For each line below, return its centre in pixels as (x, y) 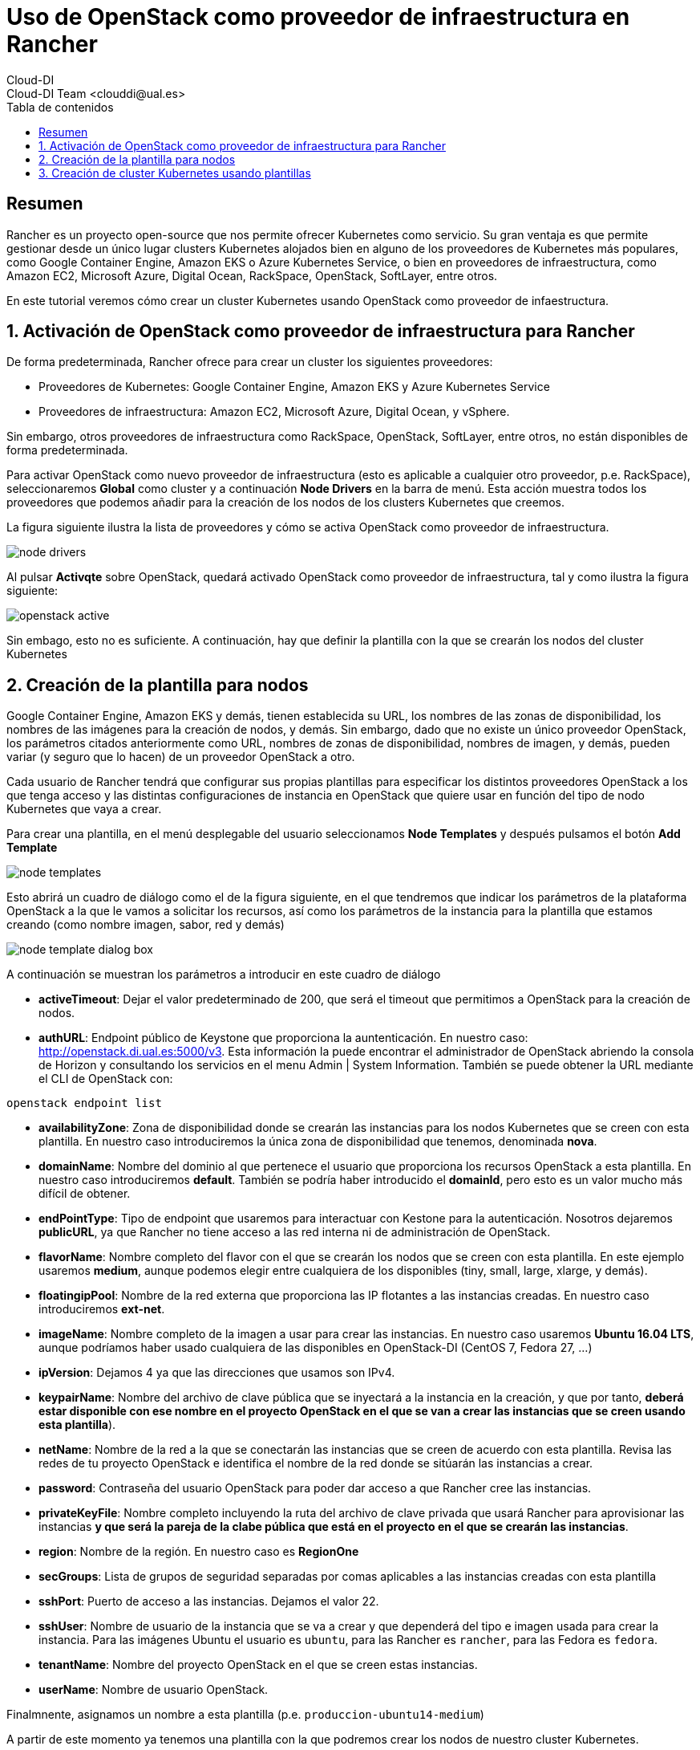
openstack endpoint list (84, 1103)
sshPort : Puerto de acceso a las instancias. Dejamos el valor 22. (209, 1601)
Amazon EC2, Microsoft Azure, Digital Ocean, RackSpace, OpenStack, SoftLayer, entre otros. (252, 275)
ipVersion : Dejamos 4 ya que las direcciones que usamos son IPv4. (217, 1373)
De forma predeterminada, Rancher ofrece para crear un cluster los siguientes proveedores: (250, 362)
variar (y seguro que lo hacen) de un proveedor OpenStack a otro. (181, 757)
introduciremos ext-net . (102, 1309)
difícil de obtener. (85, 1194)
